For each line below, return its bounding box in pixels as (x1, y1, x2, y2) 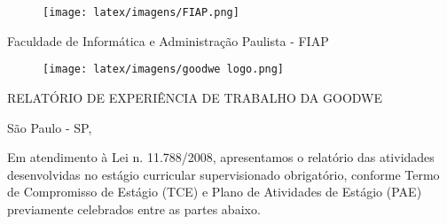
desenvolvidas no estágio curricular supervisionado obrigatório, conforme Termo (7, 165, 440, 183)
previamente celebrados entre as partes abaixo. (7, 199, 261, 218)
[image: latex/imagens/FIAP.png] (43, 6, 239, 19)
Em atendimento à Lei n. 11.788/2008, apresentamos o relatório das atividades (7, 148, 435, 166)
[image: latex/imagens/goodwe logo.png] (43, 63, 285, 76)
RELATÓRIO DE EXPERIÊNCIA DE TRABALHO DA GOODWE (7, 88, 383, 106)
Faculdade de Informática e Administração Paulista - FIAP (7, 31, 329, 50)
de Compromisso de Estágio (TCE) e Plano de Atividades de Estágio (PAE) (7, 182, 422, 201)
